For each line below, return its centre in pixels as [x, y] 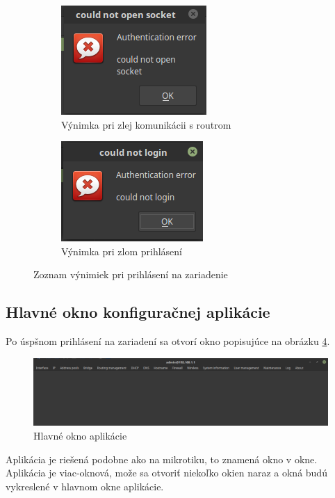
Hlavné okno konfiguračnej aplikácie [138, 312]
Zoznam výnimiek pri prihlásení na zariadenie [131, 274]
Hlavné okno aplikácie [80, 436]
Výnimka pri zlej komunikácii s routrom [146, 124]
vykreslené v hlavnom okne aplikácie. [85, 486]
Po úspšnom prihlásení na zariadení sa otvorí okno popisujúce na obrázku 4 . [168, 341]
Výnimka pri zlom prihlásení [122, 251]
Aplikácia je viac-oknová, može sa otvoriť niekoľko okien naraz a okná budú [166, 473]
